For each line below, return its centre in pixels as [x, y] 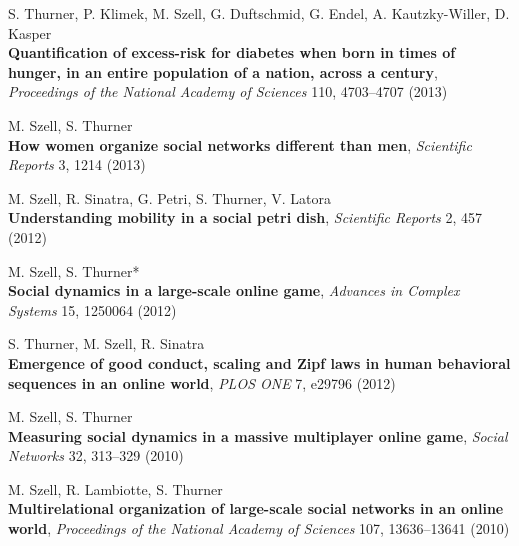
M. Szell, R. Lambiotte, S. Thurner [115, 488]
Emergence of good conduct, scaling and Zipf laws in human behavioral [259, 362]
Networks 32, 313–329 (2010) [96, 455]
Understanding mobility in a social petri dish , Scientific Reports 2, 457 [245, 217]
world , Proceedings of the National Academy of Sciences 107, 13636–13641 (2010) [259, 528]
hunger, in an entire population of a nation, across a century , [223, 71]
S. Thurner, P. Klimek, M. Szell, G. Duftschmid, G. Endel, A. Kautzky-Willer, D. [259, 13]
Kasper [30, 32]
